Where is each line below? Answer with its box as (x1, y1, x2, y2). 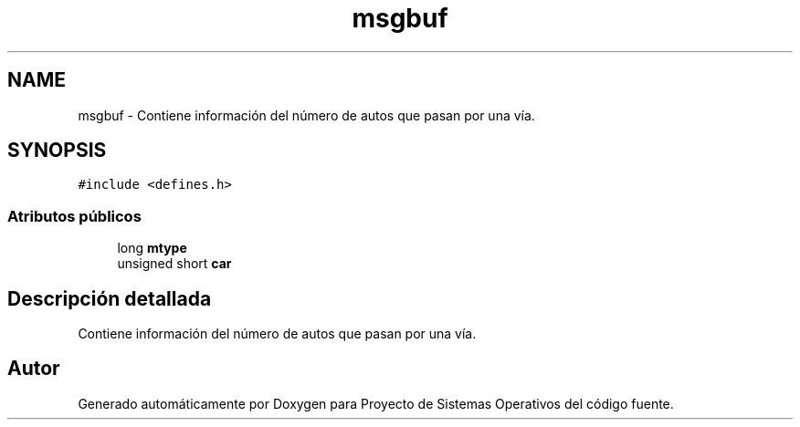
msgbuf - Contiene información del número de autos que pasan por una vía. (78, 107, 535, 123)
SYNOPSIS (7, 139, 107, 162)
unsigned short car (117, 255, 232, 272)
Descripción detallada (7, 286, 212, 310)
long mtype (117, 240, 187, 256)
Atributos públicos (7, 206, 142, 225)
